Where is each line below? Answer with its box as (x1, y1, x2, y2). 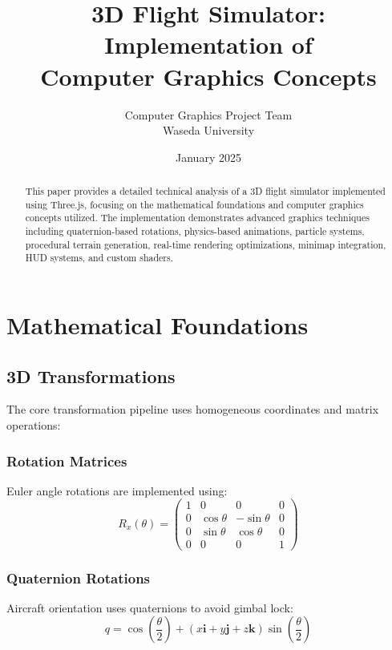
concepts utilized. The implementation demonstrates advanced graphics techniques (25, 211, 370, 224)
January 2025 (176, 148, 241, 165)
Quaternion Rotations (6, 567, 151, 587)
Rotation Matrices (6, 450, 127, 470)
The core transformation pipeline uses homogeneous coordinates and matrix (6, 401, 379, 418)
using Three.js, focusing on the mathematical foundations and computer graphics (25, 197, 364, 211)
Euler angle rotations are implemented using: (6, 482, 228, 499)
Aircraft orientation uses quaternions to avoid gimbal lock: (6, 599, 293, 616)
